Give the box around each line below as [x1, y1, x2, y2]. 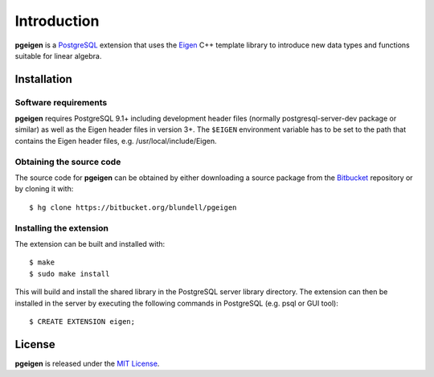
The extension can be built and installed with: [14, 239, 166, 248]
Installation [14, 72, 72, 86]
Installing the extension [14, 222, 108, 233]
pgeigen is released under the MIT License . [14, 359, 160, 368]
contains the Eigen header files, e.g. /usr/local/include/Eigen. [14, 136, 217, 145]
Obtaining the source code [14, 156, 121, 167]
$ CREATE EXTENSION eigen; [29, 317, 136, 326]
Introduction [14, 12, 100, 30]
